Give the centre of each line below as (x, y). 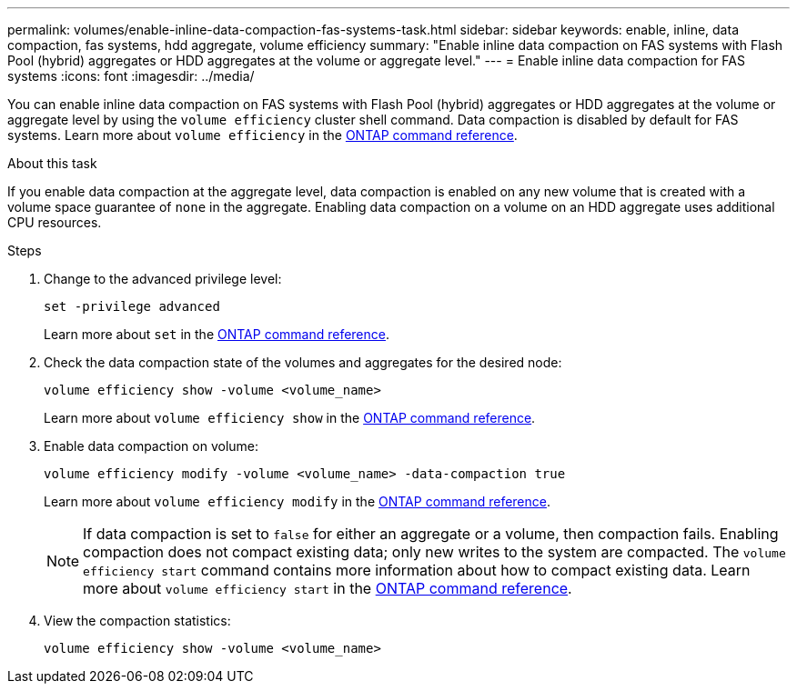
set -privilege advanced (132, 306)
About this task (52, 163)
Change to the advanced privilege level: (163, 279)
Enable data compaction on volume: (151, 446)
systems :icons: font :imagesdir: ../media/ (131, 76)
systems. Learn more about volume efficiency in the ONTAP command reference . (262, 135)
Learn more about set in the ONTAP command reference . (217, 334)
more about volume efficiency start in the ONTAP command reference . (328, 588)
